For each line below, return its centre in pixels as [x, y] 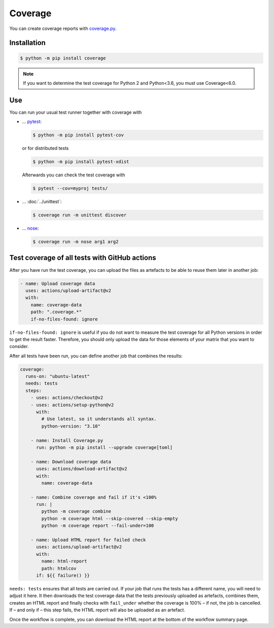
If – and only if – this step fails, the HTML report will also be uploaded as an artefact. [97, 610]
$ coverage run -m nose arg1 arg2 [76, 242]
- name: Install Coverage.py [67, 440]
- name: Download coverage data [71, 462]
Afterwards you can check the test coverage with [74, 175]
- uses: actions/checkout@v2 [67, 398]
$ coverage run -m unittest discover [80, 215]
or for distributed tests [45, 148]
